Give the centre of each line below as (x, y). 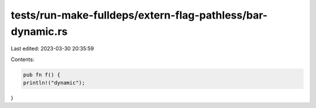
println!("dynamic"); (54, 83)
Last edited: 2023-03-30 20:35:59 (52, 49)
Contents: (23, 59)
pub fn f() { (42, 75)
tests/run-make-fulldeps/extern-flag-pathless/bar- (139, 15)
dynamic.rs (39, 31)
